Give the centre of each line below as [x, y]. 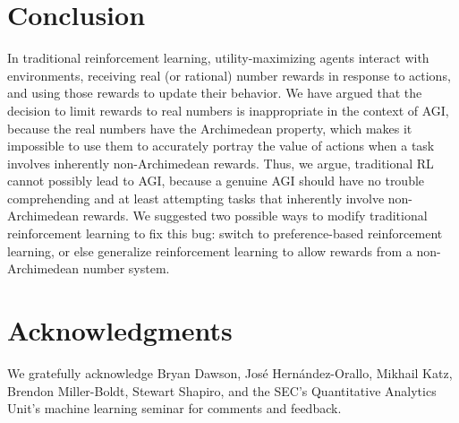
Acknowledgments [120, 330]
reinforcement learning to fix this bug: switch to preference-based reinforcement [225, 233]
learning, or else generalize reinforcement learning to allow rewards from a [210, 250]
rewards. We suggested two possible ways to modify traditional [255, 216]
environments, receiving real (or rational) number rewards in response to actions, [229, 75]
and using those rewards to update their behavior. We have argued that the [215, 93]
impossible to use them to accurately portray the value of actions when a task [221, 146]
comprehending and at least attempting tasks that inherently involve [196, 198]
